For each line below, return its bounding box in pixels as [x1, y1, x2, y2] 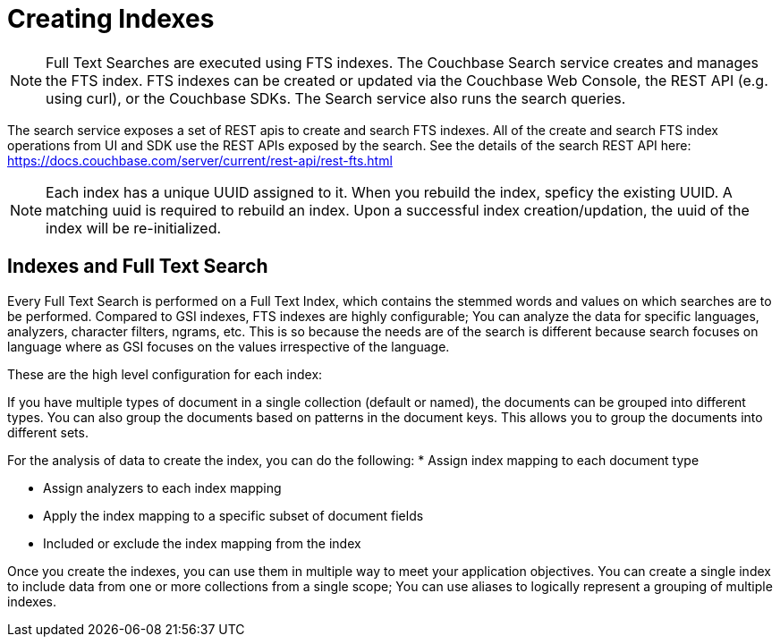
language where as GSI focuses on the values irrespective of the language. [7, 338, 450, 354]
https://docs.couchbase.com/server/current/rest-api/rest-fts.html [7, 152, 393, 168]
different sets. [7, 424, 89, 440]
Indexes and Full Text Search [7, 255, 268, 278]
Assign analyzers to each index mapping [43, 479, 282, 496]
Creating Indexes [7, 4, 215, 34]
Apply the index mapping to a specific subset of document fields [43, 507, 424, 523]
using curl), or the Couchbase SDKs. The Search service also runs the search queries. [46, 89, 626, 107]
